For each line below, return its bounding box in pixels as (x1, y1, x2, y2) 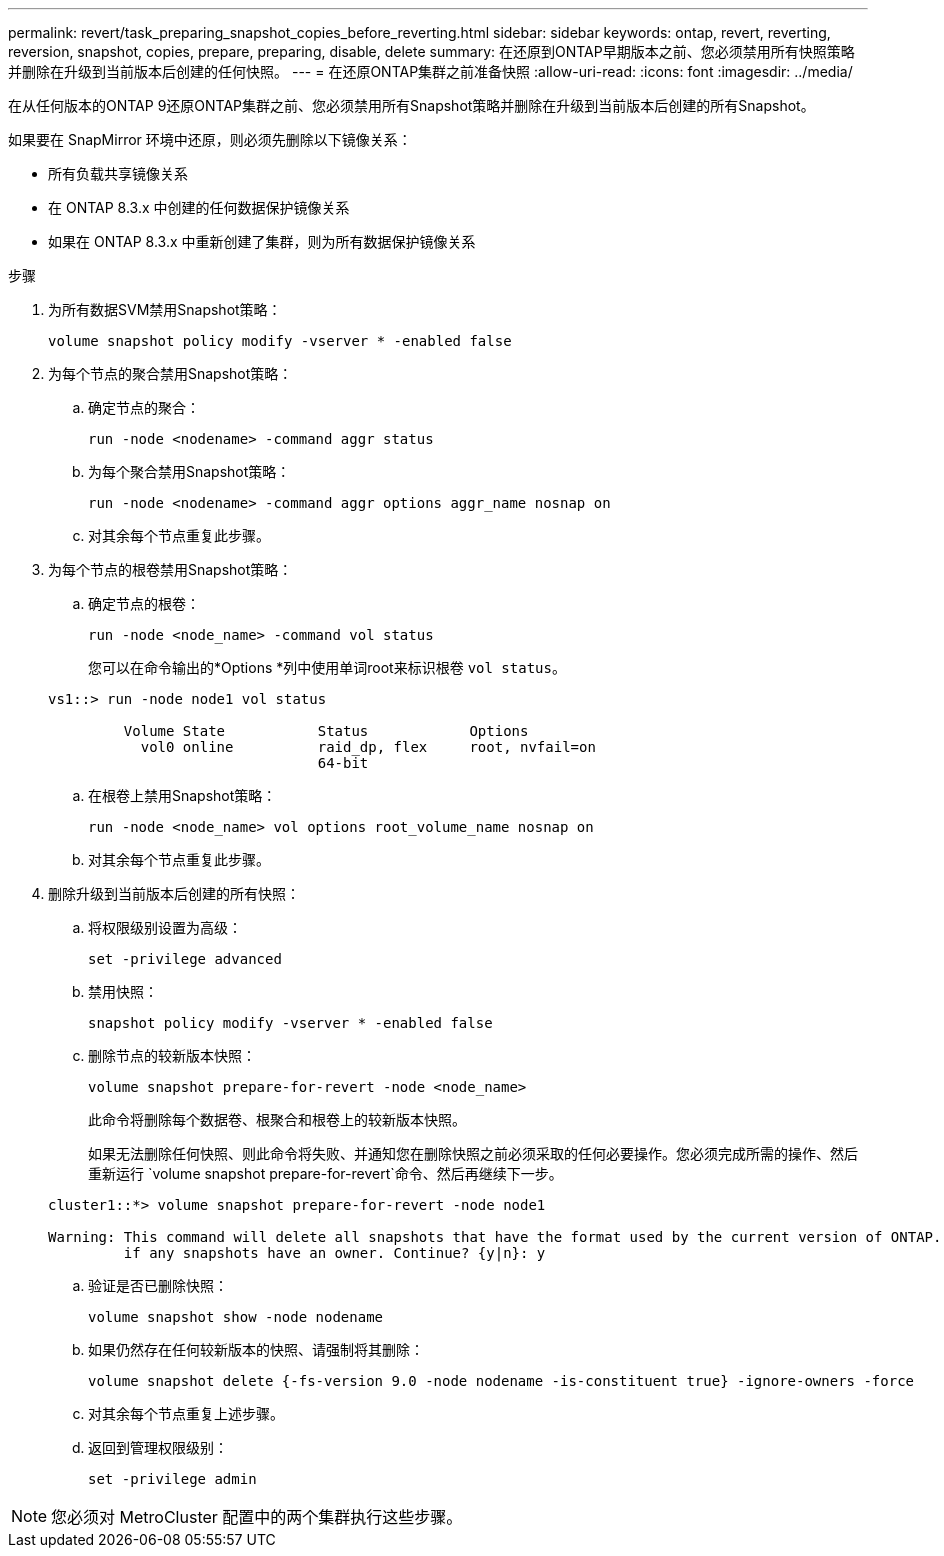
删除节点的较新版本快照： (88, 1047, 256, 1064)
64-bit (317, 755, 369, 771)
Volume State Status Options (123, 723, 529, 739)
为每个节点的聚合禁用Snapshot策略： (48, 365, 293, 382)
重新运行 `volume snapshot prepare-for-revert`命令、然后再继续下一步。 (88, 1165, 563, 1182)
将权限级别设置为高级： (88, 919, 242, 936)
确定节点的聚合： (88, 399, 200, 416)
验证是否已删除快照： (88, 1277, 228, 1294)
